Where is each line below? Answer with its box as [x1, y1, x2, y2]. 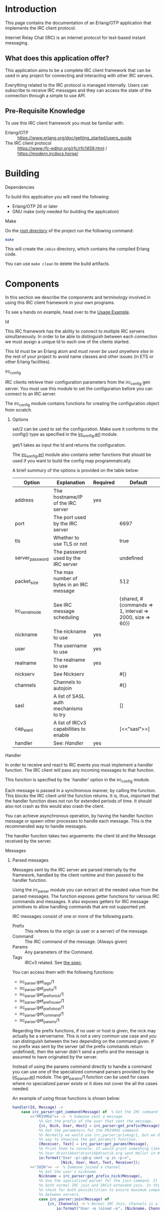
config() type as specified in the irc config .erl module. [12, 431, 118, 438]
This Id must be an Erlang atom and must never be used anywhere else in [5, 348, 154, 354]
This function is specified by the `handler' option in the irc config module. [5, 777, 150, 784]
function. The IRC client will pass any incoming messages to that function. [5, 767, 155, 773]
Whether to [53, 534, 80, 541]
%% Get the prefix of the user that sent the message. [38, 1119, 153, 1124]
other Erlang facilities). [5, 359, 51, 365]
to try [53, 712, 66, 718]
